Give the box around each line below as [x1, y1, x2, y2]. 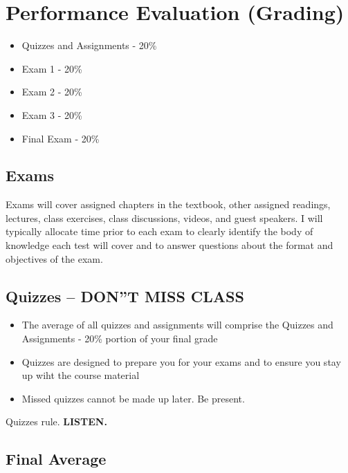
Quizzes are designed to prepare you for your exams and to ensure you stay [21, 354, 341, 369]
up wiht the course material [21, 368, 140, 382]
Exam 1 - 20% [21, 61, 82, 75]
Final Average [6, 448, 107, 470]
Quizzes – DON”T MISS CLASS [6, 285, 244, 306]
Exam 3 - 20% [21, 107, 82, 122]
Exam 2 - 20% [21, 84, 82, 99]
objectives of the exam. [6, 251, 103, 266]
